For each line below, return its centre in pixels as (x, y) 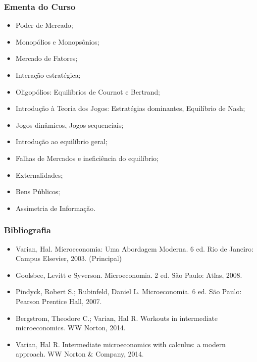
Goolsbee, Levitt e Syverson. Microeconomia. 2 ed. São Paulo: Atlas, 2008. (129, 275)
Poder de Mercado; (44, 25)
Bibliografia (27, 230)
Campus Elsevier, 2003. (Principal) (69, 258)
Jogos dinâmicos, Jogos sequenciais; (70, 125)
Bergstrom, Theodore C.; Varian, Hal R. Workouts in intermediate (117, 318)
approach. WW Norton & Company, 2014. (80, 354)
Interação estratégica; (48, 75)
